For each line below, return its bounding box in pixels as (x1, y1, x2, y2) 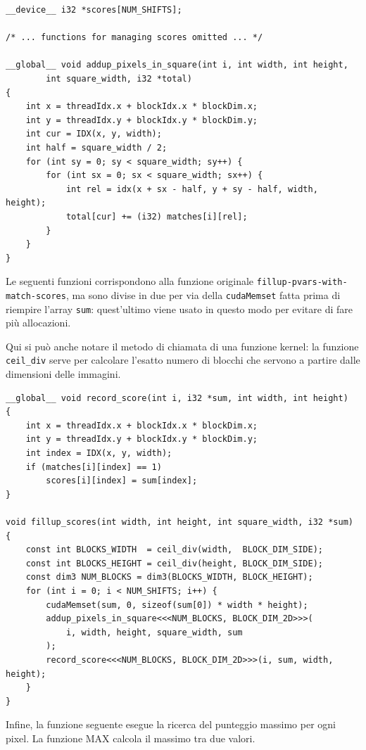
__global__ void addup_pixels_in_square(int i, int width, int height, (6, 60, 348, 70)
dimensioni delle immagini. (6, 367, 121, 381)
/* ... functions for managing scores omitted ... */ (6, 32, 263, 43)
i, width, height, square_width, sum (65, 627, 243, 637)
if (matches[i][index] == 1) (25, 462, 162, 472)
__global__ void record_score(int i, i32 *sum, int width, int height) (6, 393, 348, 403)
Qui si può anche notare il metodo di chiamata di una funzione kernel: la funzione (6, 338, 359, 353)
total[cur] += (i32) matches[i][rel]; (65, 211, 248, 222)
